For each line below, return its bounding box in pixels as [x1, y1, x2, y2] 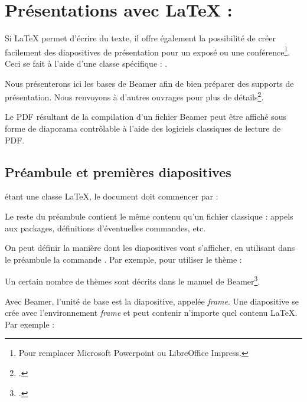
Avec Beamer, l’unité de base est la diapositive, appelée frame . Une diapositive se [5, 295, 299, 307]
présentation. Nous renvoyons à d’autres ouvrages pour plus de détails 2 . [5, 89, 264, 103]
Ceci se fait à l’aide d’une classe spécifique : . [5, 57, 168, 69]
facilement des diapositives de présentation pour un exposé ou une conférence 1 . [5, 44, 290, 58]
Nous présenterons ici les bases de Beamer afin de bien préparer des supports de [5, 77, 294, 89]
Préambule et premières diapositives [5, 162, 231, 181]
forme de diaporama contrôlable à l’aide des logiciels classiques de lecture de [5, 122, 281, 134]
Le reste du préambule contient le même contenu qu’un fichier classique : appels [5, 210, 293, 222]
